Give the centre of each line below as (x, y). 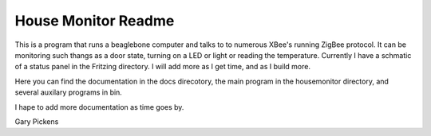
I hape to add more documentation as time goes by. (99, 107)
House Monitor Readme (95, 21)
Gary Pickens (37, 121)
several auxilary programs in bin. (69, 92)
